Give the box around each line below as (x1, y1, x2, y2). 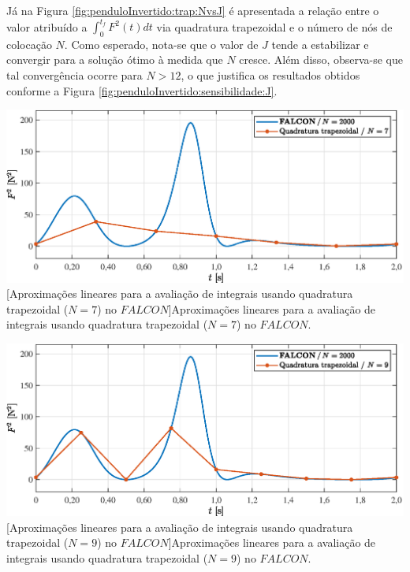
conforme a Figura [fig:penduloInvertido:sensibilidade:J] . (6, 82, 278, 98)
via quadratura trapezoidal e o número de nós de (156, 18, 393, 35)
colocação (6, 35, 52, 52)
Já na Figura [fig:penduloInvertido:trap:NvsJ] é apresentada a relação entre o (6, 2, 379, 18)
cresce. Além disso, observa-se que (239, 51, 403, 68)
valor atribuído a (6, 18, 88, 35)
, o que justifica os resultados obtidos (181, 67, 360, 84)
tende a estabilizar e (271, 35, 369, 52)
